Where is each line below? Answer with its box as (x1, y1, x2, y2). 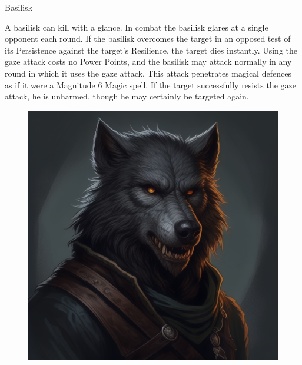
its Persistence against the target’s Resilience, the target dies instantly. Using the (5, 44, 297, 56)
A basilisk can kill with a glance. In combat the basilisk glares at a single (5, 21, 268, 33)
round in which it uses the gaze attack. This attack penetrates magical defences (5, 67, 291, 79)
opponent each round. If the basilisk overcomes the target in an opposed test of (5, 32, 291, 45)
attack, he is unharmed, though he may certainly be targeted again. (5, 90, 249, 102)
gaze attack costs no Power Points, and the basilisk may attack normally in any (5, 55, 292, 68)
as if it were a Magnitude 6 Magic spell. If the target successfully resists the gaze (5, 78, 296, 91)
